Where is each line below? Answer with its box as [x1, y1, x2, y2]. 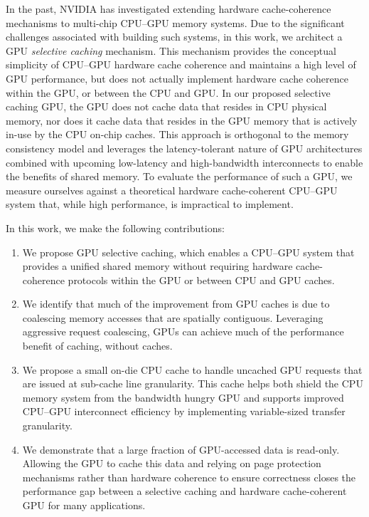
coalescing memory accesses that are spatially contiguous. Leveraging [22, 310, 323, 325]
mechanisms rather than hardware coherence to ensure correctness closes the [22, 469, 356, 484]
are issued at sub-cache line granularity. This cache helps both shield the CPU [22, 376, 363, 391]
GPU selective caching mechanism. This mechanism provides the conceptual [6, 43, 336, 58]
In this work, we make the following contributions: [6, 220, 225, 235]
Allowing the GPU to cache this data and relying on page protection [22, 456, 321, 471]
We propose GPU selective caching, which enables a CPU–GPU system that [22, 244, 355, 259]
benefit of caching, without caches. [22, 338, 173, 353]
